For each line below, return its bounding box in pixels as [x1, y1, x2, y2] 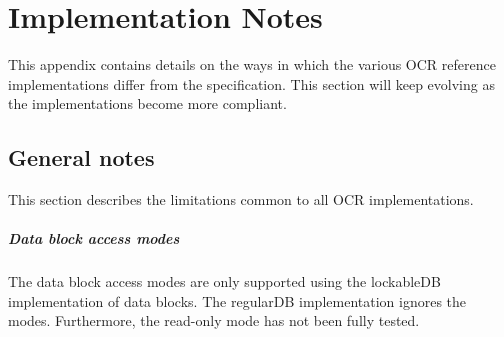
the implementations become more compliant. [8, 93, 287, 114]
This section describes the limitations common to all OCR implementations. [8, 189, 474, 210]
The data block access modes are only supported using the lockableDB [8, 271, 441, 292]
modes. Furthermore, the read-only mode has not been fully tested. [8, 310, 420, 331]
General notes [8, 142, 155, 173]
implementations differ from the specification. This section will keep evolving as [8, 73, 495, 94]
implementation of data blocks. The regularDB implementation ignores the [8, 290, 467, 311]
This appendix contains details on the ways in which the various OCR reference [8, 54, 496, 75]
